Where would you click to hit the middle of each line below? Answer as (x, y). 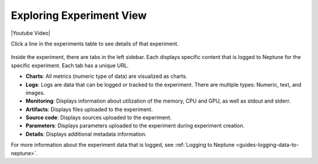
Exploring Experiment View (79, 15)
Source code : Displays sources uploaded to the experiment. (99, 117)
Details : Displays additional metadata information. (86, 134)
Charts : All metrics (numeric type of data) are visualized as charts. (107, 76)
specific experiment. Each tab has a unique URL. (70, 65)
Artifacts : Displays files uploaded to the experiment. (89, 109)
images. (35, 93)
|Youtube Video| (31, 33)
